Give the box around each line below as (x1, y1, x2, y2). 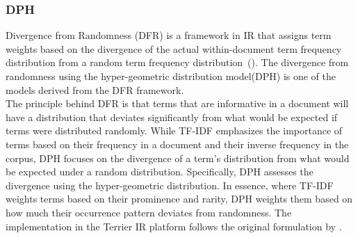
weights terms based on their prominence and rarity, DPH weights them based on (6, 191, 353, 206)
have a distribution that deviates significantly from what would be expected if (6, 109, 338, 124)
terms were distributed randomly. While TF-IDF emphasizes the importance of (6, 123, 343, 138)
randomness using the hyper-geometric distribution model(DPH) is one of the (6, 69, 336, 83)
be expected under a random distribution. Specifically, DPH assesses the (6, 164, 314, 179)
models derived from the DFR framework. (6, 82, 184, 97)
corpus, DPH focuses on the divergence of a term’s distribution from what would (6, 150, 350, 165)
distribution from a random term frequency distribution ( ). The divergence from (6, 55, 349, 70)
